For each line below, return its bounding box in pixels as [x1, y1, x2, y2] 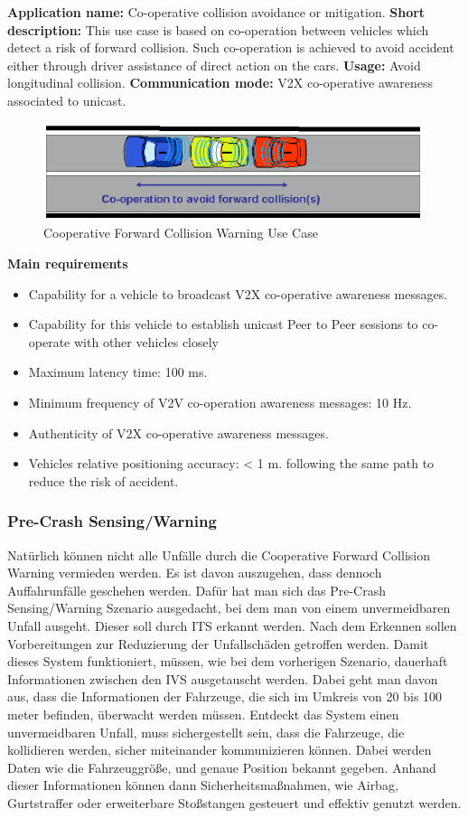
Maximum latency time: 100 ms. [28, 362, 208, 381]
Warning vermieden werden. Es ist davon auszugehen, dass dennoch [7, 563, 382, 582]
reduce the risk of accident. [28, 471, 179, 490]
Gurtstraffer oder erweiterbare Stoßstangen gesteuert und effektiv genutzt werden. [7, 793, 462, 812]
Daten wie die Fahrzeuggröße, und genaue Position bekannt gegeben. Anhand [7, 757, 436, 776]
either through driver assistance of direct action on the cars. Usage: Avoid [7, 55, 421, 74]
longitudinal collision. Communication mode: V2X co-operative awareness [7, 73, 433, 92]
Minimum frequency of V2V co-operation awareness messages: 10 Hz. [28, 393, 412, 411]
